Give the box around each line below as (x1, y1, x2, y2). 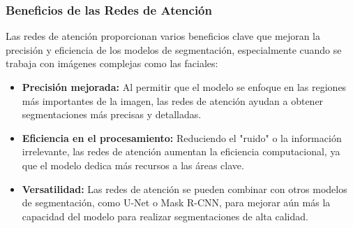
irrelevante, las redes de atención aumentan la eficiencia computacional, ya (22, 144, 340, 159)
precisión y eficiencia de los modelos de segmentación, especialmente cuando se (6, 42, 342, 57)
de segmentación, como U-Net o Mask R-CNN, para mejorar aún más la (22, 195, 331, 210)
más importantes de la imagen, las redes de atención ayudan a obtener (22, 93, 324, 108)
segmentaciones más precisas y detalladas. (22, 107, 202, 122)
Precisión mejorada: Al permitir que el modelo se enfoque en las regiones (22, 80, 347, 94)
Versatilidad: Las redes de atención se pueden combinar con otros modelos (22, 181, 347, 196)
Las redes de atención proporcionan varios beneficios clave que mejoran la (6, 29, 321, 43)
